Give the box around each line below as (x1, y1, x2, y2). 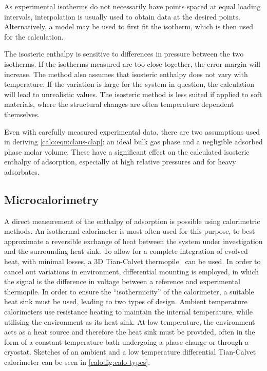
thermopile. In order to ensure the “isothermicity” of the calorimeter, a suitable (4, 286, 254, 296)
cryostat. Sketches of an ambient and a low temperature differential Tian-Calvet (4, 346, 256, 357)
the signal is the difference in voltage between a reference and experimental (4, 276, 240, 287)
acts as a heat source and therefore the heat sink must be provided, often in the (4, 326, 255, 337)
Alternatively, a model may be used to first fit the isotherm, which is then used (4, 21, 254, 32)
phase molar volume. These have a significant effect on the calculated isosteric (4, 146, 250, 157)
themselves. (4, 108, 40, 119)
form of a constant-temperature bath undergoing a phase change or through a (4, 336, 249, 347)
